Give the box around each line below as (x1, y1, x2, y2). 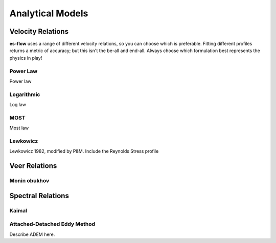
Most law (9, 125, 29, 131)
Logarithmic (9, 91, 40, 98)
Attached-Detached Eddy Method (9, 221, 96, 228)
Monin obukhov (9, 177, 50, 184)
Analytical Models (9, 8, 88, 19)
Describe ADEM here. (9, 231, 55, 237)
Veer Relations (9, 161, 57, 171)
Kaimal (9, 207, 28, 214)
